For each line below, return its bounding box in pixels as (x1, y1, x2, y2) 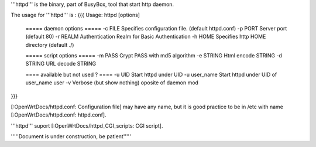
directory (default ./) (25, 41, 74, 48)
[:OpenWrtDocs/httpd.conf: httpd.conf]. (11, 111, 107, 118)
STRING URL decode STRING (25, 60, 97, 67)
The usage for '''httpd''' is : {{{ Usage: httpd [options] (11, 12, 140, 19)
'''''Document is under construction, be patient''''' (11, 133, 132, 140)
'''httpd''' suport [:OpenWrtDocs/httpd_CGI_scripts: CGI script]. (11, 122, 163, 129)
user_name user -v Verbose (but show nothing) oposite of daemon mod (25, 79, 199, 86)
